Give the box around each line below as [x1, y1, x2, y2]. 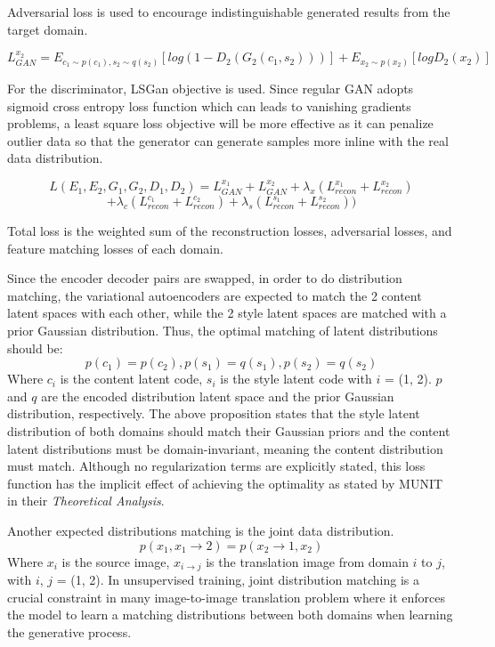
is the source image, [61, 552, 170, 570]
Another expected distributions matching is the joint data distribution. [7, 522, 394, 540]
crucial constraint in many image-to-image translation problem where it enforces [7, 587, 445, 606]
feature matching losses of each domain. [7, 239, 223, 257]
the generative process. [7, 622, 132, 641]
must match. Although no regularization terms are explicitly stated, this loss [7, 457, 426, 475]
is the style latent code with [220, 369, 372, 388]
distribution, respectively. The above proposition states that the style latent [7, 404, 420, 423]
